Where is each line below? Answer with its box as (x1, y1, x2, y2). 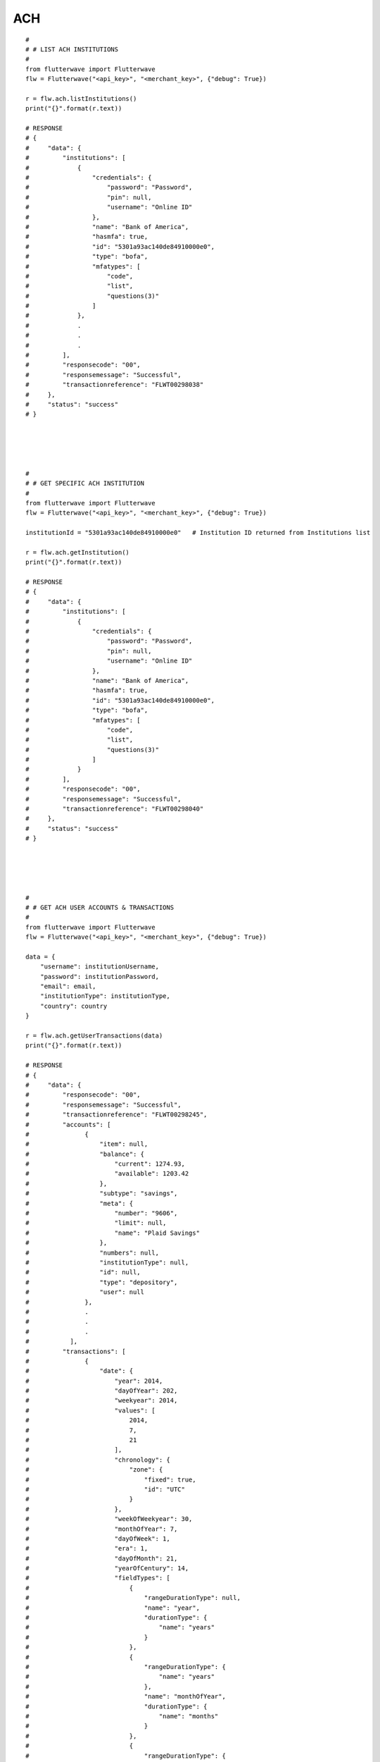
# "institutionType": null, (25, 1258, 189, 1267)
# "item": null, (25, 1140, 148, 1148)
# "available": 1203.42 (25, 1170, 189, 1178)
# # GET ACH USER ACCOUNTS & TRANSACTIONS (25, 903, 175, 911)
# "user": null (25, 1288, 144, 1296)
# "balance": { (25, 1150, 144, 1158)
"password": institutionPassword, (39, 973, 160, 980)
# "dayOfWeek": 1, (25, 1534, 170, 1543)
